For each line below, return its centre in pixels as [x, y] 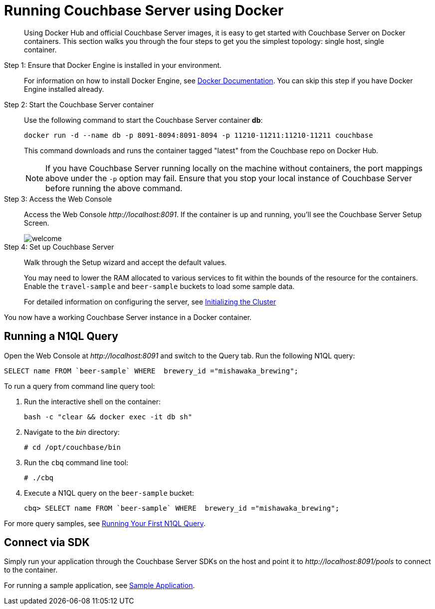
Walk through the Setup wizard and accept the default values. [125, 262]
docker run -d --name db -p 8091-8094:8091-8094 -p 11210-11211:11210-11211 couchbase [199, 135]
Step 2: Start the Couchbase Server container [79, 104]
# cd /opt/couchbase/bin [72, 447]
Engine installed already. [64, 89]
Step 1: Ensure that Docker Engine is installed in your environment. [113, 65]
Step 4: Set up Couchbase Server [59, 247]
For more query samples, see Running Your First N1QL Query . [105, 523]
